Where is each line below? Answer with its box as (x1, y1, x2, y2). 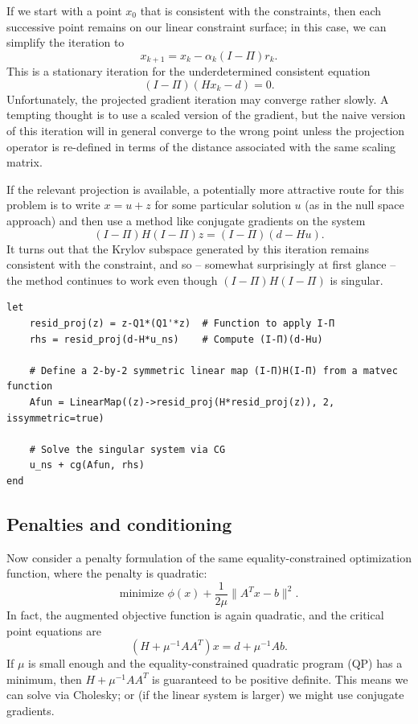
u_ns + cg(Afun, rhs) (29, 459, 145, 471)
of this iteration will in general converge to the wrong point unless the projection (6, 122, 405, 139)
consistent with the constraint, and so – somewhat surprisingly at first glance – (6, 256, 396, 273)
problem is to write (6, 196, 100, 213)
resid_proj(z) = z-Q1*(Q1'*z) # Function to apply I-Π (29, 317, 335, 329)
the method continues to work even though (6, 271, 218, 288)
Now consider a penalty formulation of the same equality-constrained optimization (6, 549, 412, 566)
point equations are (6, 622, 101, 639)
